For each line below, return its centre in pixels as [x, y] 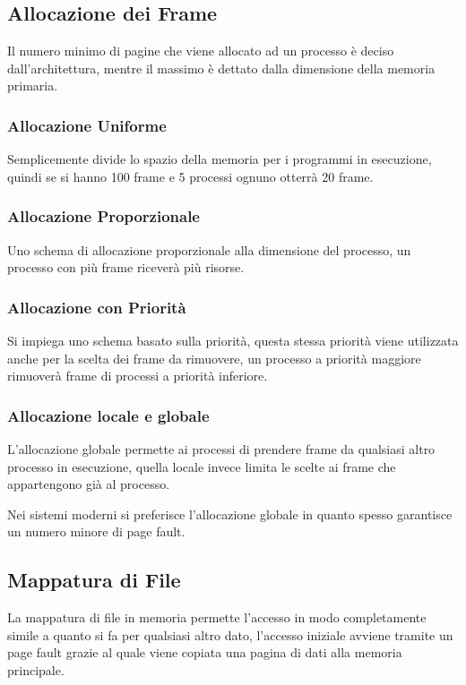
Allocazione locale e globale [108, 415]
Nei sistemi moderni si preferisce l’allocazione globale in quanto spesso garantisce [230, 514]
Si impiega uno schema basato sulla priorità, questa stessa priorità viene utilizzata [233, 341]
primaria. [33, 86]
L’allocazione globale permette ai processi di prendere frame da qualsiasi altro [221, 449]
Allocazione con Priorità [97, 307]
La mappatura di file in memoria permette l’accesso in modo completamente [217, 617]
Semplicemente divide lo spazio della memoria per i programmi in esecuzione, [220, 159]
